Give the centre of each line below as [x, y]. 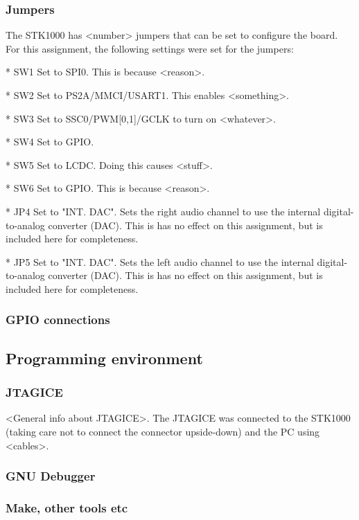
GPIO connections [58, 320]
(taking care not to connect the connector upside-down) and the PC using [163, 431]
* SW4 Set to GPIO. [50, 142]
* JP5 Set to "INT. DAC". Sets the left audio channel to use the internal [160, 261]
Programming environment [104, 358]
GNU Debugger [51, 476]
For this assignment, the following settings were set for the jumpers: [150, 48]
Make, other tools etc [67, 507]
